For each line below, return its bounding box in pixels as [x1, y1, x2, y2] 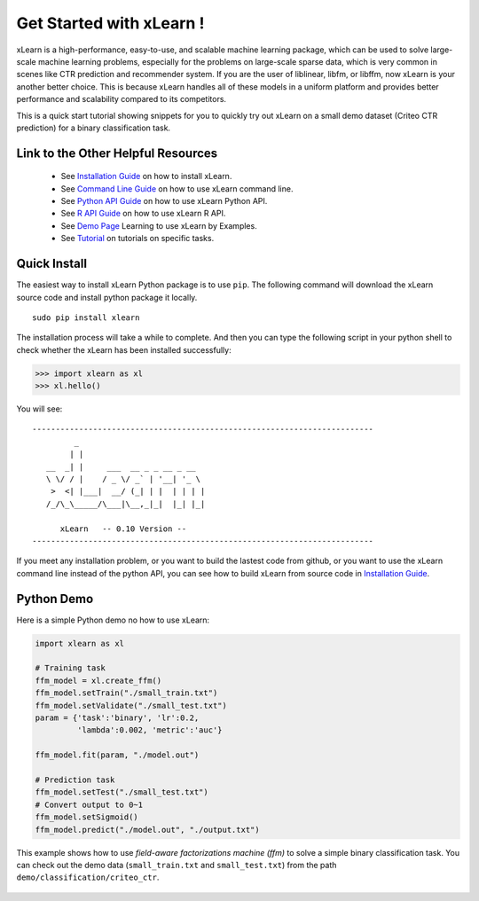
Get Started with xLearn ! [16, 13, 205, 33]
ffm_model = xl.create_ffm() [35, 675, 162, 686]
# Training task [35, 663, 106, 673]
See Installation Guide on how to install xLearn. [60, 171, 232, 182]
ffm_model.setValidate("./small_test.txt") [35, 701, 228, 710]
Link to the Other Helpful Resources [16, 145, 218, 161]
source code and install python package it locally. [16, 292, 198, 302]
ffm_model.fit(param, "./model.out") [35, 750, 200, 760]
